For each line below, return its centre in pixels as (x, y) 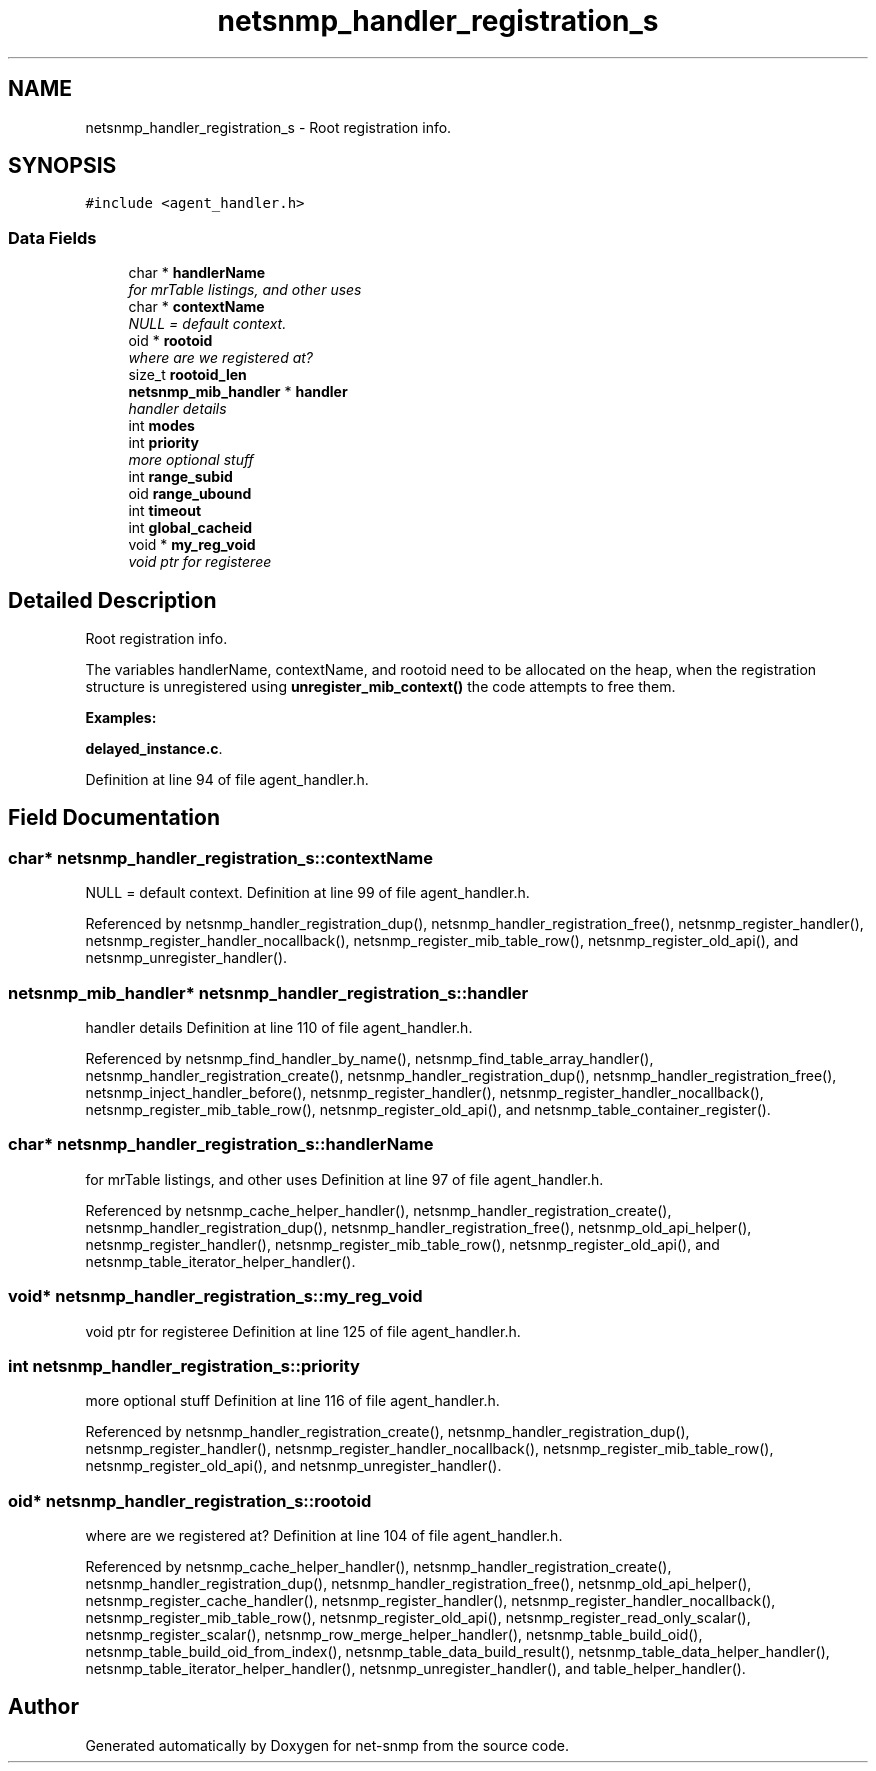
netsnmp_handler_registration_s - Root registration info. (268, 127)
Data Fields (52, 237)
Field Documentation (114, 818)
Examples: (121, 718)
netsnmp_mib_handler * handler (238, 392)
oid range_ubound (190, 494)
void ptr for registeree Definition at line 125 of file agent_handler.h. (303, 1331)
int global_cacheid (190, 528)
